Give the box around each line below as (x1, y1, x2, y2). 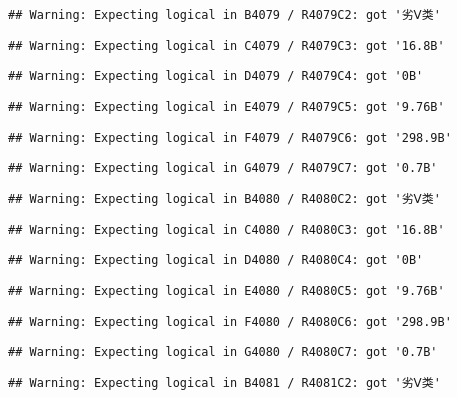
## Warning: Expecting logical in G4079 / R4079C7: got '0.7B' (8, 161, 438, 176)
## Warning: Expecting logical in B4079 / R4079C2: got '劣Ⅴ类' (8, 8, 441, 22)
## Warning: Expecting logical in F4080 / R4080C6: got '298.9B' (8, 314, 452, 329)
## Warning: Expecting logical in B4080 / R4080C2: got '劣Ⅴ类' (8, 191, 441, 206)
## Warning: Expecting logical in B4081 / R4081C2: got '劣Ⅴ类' (8, 375, 441, 390)
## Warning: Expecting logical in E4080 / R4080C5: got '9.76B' (8, 283, 445, 298)
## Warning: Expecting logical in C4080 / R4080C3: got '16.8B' (8, 222, 445, 237)
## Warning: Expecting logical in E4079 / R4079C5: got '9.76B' (8, 99, 445, 114)
